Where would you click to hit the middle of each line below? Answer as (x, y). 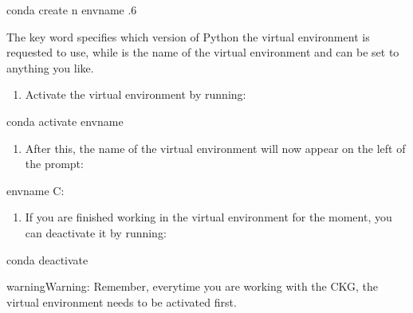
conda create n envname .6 (72, 10)
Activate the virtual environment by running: (136, 94)
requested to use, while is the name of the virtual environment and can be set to (203, 52)
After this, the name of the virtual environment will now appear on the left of (215, 148)
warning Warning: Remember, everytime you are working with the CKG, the (193, 286)
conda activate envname (65, 121)
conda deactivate (47, 259)
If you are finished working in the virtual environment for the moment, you (208, 217)
